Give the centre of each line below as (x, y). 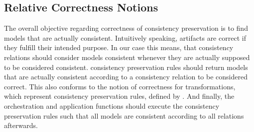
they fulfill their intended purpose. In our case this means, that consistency (119, 47)
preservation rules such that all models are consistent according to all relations (124, 115)
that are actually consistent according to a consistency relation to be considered (126, 77)
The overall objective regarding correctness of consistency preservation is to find (126, 28)
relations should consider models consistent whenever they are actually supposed (127, 57)
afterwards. (21, 125)
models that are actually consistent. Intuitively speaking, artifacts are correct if (125, 37)
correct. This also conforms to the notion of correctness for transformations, (120, 86)
